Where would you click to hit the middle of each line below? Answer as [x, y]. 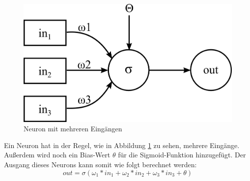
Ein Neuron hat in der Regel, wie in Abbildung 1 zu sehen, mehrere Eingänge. [122, 145]
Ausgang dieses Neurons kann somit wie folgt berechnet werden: [100, 164]
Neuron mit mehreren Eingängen [73, 129]
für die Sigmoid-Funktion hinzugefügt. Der [182, 155]
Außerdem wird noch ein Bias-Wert [57, 155]
